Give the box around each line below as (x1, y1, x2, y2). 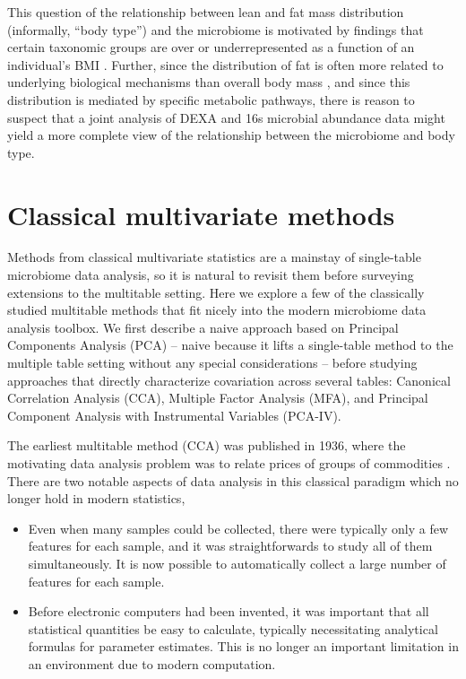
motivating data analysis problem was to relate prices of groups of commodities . (7, 454, 451, 472)
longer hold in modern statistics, (7, 489, 186, 508)
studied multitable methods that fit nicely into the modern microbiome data (7, 300, 427, 319)
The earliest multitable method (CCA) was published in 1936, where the (7, 436, 406, 455)
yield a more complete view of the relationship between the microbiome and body (7, 126, 455, 144)
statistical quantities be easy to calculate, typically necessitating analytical (28, 619, 438, 638)
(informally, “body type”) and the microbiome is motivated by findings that (7, 20, 424, 39)
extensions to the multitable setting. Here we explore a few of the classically (7, 283, 425, 301)
